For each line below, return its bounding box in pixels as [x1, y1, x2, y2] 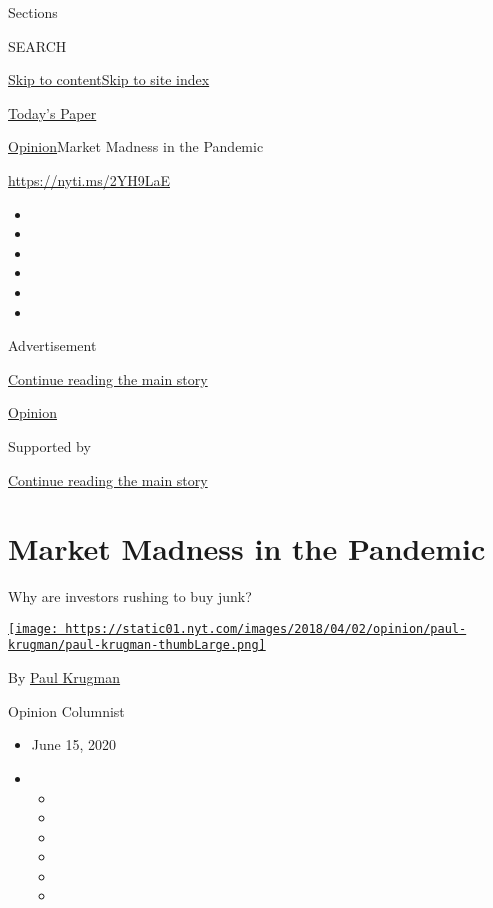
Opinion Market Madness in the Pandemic [8, 136, 264, 157]
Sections [8, 2, 58, 22]
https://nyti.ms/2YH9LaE [8, 169, 170, 190]
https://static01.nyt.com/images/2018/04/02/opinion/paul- [65, 621, 467, 636]
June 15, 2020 [31, 734, 116, 755]
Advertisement [8, 335, 97, 356]
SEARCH [8, 35, 67, 56]
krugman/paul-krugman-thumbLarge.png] [8, 638, 266, 653]
